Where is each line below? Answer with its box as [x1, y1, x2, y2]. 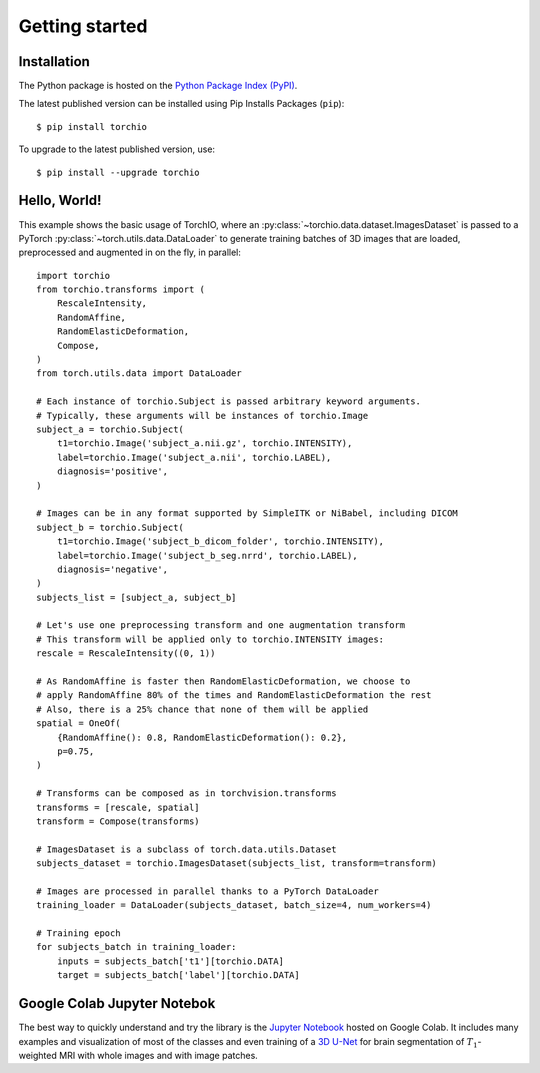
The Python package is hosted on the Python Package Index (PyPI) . [18, 80, 298, 92]
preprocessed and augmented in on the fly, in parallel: [18, 246, 242, 259]
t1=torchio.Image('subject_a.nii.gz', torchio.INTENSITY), [56, 438, 353, 449]
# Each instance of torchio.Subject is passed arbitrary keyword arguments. [36, 396, 422, 407]
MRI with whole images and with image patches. [58, 1049, 259, 1061]
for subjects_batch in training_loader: [36, 941, 237, 953]
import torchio [36, 270, 111, 281]
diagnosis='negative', [56, 563, 169, 575]
